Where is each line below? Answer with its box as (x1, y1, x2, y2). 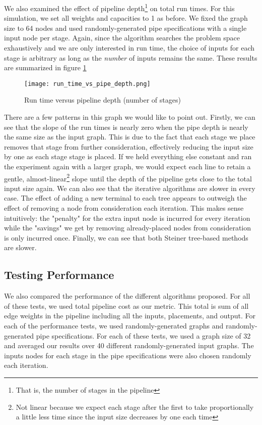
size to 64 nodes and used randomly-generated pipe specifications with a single (4, 22, 247, 33)
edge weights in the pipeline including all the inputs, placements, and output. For (4, 310, 256, 321)
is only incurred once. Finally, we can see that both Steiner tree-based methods (4, 232, 248, 243)
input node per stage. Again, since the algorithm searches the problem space (4, 32, 240, 43)
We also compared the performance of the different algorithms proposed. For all (4, 291, 250, 301)
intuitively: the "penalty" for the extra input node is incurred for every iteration (4, 212, 250, 223)
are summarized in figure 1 (4, 62, 87, 73)
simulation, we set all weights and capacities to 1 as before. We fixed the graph (4, 13, 248, 23)
